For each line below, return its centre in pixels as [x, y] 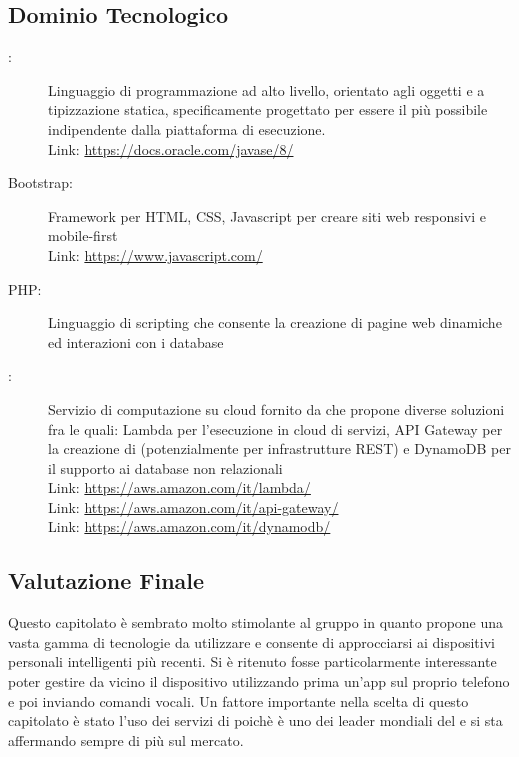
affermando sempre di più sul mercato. [126, 739]
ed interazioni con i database [136, 341]
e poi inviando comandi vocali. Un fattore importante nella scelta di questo [238, 700]
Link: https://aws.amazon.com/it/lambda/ [179, 487]
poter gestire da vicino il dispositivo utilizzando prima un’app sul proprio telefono [259, 681]
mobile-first [83, 235]
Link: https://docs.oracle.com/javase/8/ [171, 148]
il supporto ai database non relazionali [165, 467]
